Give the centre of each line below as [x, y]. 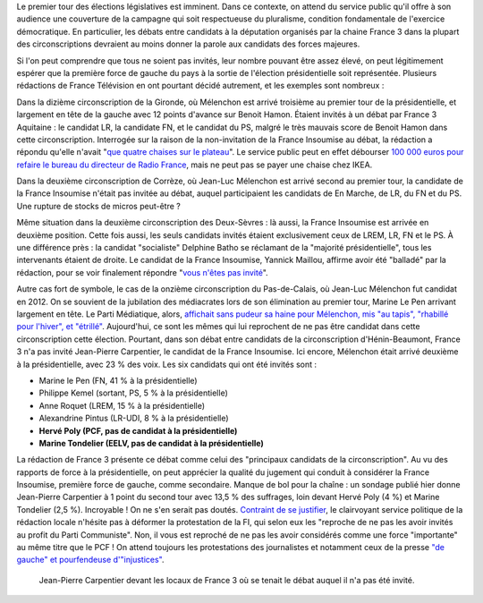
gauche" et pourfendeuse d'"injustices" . [90, 560]
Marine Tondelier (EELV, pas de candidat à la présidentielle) [151, 443]
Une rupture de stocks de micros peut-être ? [98, 206]
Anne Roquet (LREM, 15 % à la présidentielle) [122, 405]
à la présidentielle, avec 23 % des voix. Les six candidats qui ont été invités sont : [167, 364]
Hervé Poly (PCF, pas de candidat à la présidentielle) [138, 430]
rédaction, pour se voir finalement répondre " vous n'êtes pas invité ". [142, 272]
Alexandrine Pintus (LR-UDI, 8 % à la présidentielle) [134, 418]
